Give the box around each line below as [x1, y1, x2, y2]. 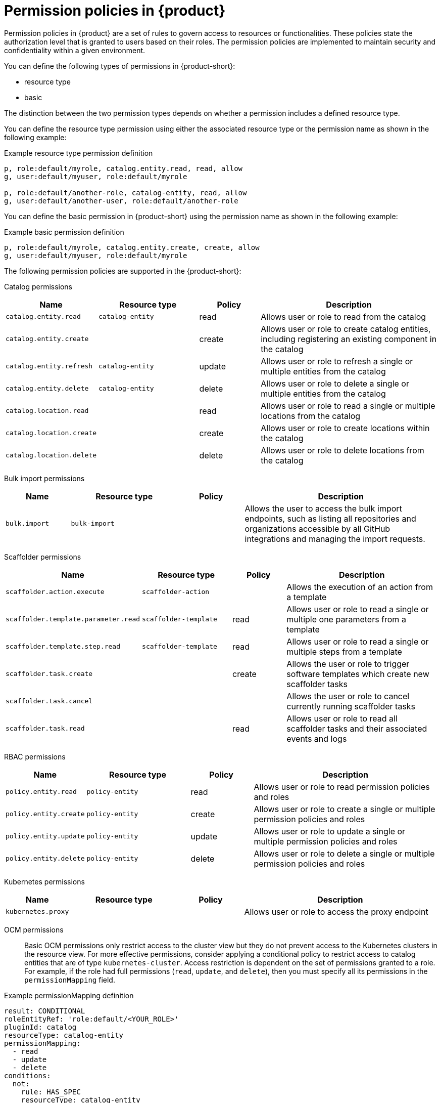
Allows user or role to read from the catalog [261, 311, 426, 322]
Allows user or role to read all [286, 713, 398, 724]
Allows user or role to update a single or [254, 826, 406, 836]
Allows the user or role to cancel [286, 691, 410, 701]
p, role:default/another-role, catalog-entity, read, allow [4, 188, 247, 197]
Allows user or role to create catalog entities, [261, 323, 431, 334]
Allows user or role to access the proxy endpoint [244, 906, 428, 917]
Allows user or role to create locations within [261, 422, 430, 433]
